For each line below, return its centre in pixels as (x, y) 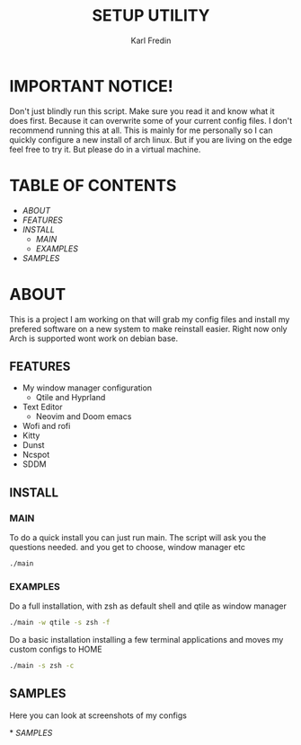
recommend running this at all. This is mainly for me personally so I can (141, 130)
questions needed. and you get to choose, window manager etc (127, 548)
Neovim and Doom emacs (84, 416)
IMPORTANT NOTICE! (91, 86)
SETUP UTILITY (151, 16)
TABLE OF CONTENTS (93, 185)
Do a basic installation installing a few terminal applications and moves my (146, 640)
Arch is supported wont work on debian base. (94, 338)
